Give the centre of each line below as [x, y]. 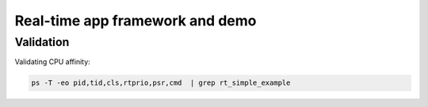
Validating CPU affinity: [52, 62]
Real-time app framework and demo [136, 21]
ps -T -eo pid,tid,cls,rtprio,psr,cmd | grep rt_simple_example [161, 83]
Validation [42, 42]
